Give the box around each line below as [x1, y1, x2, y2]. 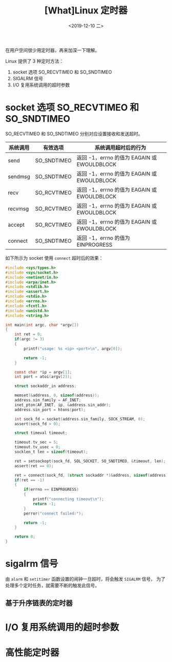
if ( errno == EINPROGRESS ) [24, 487, 79, 492]
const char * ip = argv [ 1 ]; [14, 370, 72, 375]
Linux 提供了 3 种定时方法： [5, 58, 64, 64]
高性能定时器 [5, 647, 60, 658]
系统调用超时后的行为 [94, 144, 146, 151]
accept [8, 221, 25, 228]
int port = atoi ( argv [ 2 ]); [14, 374, 72, 379]
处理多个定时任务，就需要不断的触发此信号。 [5, 582, 100, 589]
